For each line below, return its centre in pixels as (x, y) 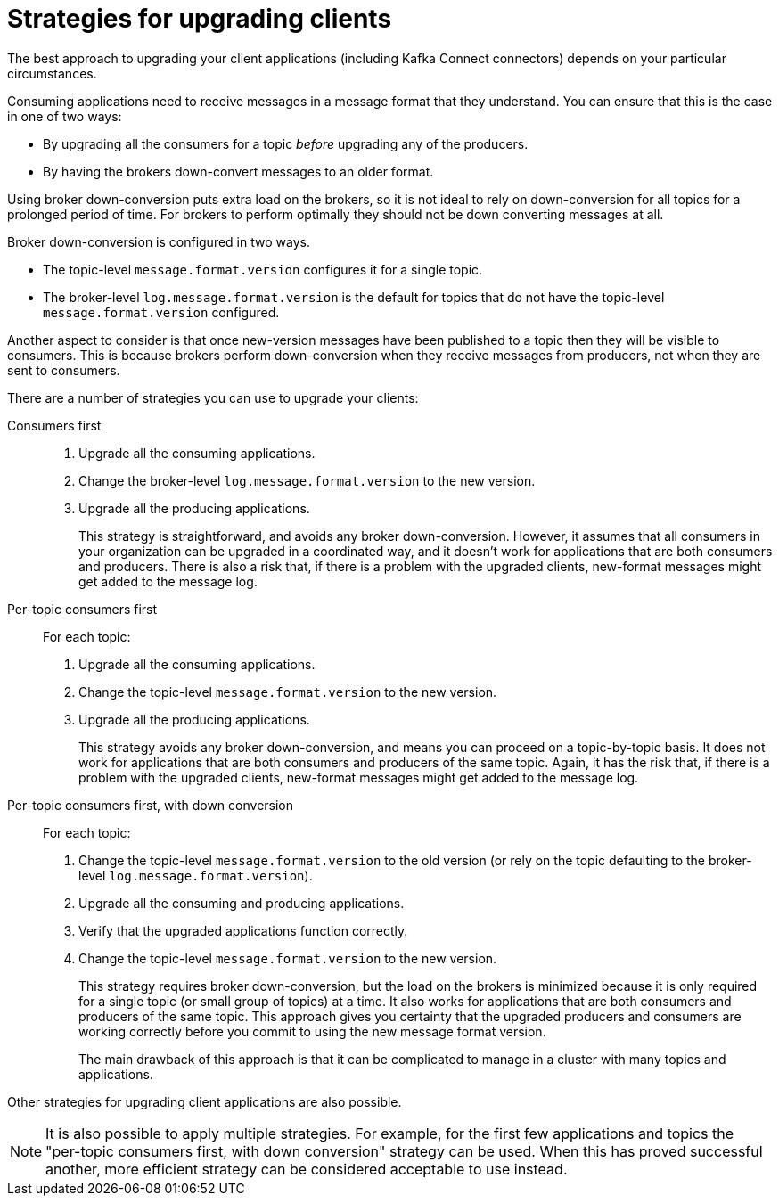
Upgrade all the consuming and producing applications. (242, 903)
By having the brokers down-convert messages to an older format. (238, 171)
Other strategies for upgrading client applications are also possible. (205, 1101)
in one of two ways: (65, 116)
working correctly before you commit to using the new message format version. (312, 1031)
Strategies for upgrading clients (200, 19)
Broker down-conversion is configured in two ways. (159, 241)
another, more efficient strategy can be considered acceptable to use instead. (307, 1169)
